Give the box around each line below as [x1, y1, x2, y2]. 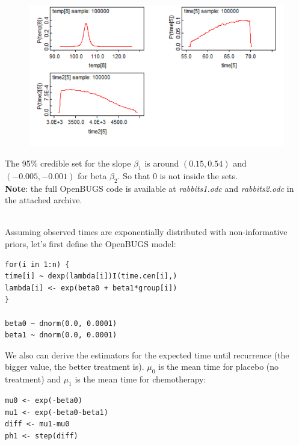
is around [144, 157, 179, 170]
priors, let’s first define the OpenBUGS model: [5, 238, 176, 250]
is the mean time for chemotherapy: [75, 373, 206, 385]
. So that [117, 169, 150, 182]
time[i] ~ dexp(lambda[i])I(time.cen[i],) [5, 272, 177, 281]
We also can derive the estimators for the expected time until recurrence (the [5, 348, 289, 361]
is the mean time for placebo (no [158, 360, 279, 373]
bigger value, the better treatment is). [5, 360, 144, 373]
